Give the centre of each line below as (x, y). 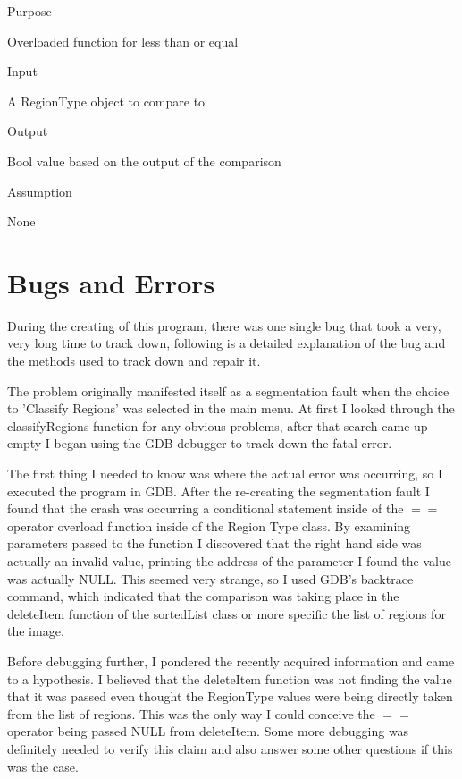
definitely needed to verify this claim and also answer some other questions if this (230, 748)
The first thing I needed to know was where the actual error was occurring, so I (225, 474)
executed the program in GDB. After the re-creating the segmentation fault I (218, 491)
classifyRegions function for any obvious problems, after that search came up (218, 425)
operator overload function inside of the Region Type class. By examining (209, 525)
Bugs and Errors (111, 282)
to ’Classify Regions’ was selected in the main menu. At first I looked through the (231, 408)
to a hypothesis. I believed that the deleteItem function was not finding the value (230, 678)
